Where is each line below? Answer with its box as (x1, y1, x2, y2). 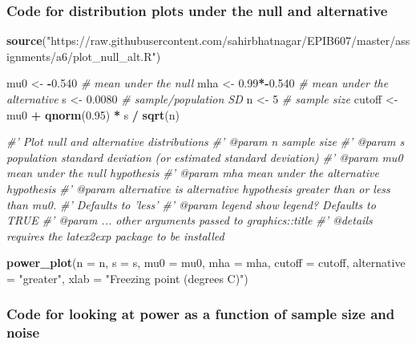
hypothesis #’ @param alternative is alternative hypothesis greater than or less (6, 180, 390, 196)
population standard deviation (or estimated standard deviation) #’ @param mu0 (6, 148, 403, 165)
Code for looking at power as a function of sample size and (6, 304, 395, 324)
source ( (6, 32, 46, 49)
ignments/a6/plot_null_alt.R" (6, 47, 156, 64)
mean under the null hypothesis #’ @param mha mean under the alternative (6, 164, 379, 181)
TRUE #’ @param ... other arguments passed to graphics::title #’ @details (6, 212, 373, 229)
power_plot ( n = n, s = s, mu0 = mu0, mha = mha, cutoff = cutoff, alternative (6, 254, 406, 271)
